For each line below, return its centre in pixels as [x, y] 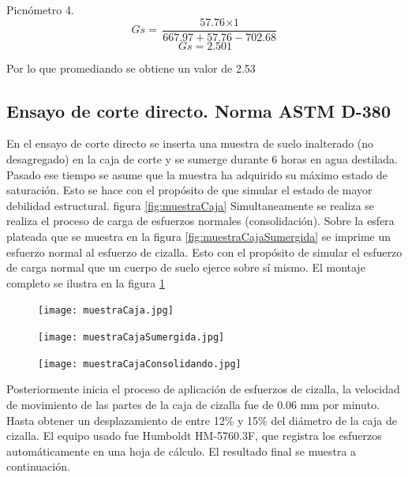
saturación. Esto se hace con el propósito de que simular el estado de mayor [189, 190]
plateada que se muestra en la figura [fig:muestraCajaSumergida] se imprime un [199, 237]
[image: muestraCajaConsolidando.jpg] [140, 364]
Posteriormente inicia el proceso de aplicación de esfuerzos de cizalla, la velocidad [203, 389]
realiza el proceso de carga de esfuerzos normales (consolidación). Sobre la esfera [200, 221]
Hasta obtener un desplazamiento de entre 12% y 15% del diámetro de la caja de [202, 420]
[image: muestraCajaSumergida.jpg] [131, 338]
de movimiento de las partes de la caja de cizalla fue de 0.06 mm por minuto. [193, 404]
